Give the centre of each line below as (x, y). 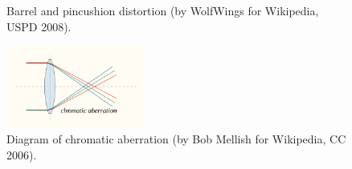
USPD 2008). (39, 26)
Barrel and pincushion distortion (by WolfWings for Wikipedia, (163, 10)
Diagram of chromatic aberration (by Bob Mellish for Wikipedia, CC (176, 138)
